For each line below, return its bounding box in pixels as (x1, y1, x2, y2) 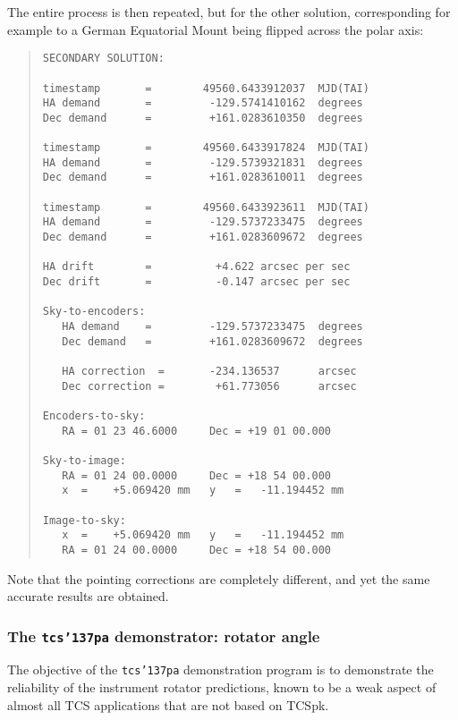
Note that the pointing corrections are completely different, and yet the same (7, 569, 430, 588)
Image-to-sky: (42, 513, 126, 527)
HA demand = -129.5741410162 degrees (42, 97, 363, 110)
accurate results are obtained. (7, 587, 169, 606)
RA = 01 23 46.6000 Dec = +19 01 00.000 (62, 424, 331, 437)
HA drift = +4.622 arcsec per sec (42, 260, 351, 274)
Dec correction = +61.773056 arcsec (62, 379, 357, 393)
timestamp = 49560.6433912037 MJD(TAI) (42, 81, 369, 95)
